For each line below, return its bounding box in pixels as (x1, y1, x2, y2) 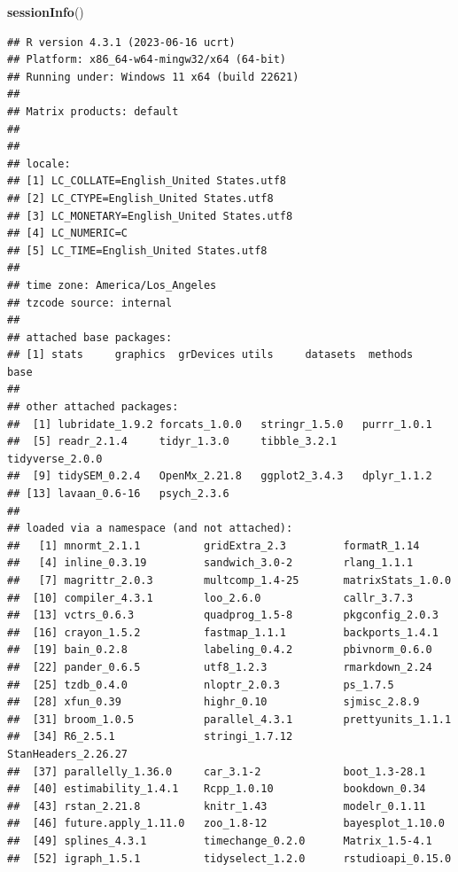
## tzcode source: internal (7, 296, 173, 309)
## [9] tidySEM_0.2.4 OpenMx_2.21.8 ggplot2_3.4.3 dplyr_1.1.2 (7, 470, 432, 483)
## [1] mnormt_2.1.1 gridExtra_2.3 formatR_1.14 (7, 539, 420, 552)
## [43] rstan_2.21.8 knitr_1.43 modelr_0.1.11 (7, 799, 426, 813)
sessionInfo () (7, 3, 84, 20)
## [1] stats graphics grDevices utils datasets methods (7, 348, 414, 362)
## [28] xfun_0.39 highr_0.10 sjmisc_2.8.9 (7, 696, 420, 709)
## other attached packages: (7, 401, 179, 414)
